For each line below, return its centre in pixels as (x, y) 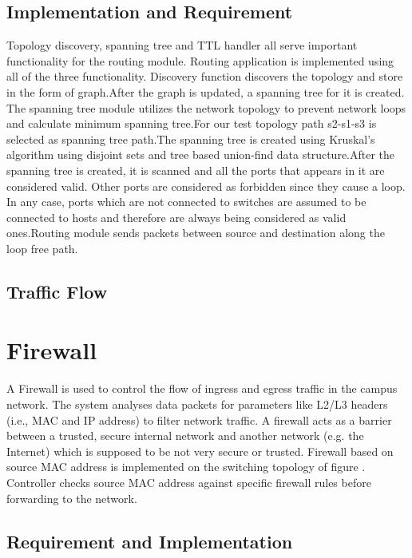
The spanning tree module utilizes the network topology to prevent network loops (206, 107)
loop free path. (42, 248)
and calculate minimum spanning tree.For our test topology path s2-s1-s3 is (192, 123)
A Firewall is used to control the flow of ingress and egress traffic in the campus (202, 388)
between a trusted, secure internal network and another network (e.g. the (185, 435)
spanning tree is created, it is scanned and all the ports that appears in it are (196, 170)
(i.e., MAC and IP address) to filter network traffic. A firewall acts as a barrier (199, 419)
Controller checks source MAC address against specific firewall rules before (189, 482)
